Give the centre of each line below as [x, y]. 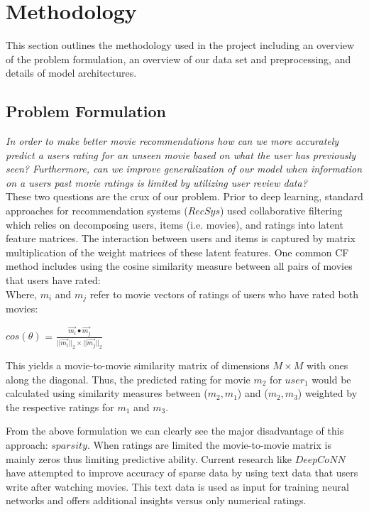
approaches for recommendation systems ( [97, 211]
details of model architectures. [71, 73]
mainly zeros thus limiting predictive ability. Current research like [149, 458]
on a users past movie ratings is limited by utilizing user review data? [156, 182]
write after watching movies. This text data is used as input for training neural [177, 486]
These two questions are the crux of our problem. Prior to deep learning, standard [184, 196]
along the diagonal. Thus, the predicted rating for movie [128, 379]
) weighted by [327, 393]
